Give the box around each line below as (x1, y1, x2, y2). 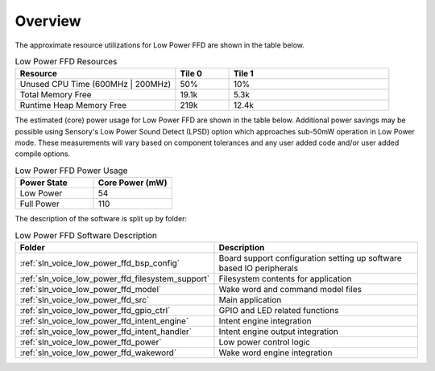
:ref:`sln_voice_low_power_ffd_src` (19, 295, 150, 306)
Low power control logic (218, 336, 310, 348)
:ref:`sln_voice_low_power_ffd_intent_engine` (19, 315, 189, 327)
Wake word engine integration (218, 347, 333, 358)
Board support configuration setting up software (218, 253, 402, 264)
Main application (218, 295, 282, 306)
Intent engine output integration (218, 326, 338, 337)
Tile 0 (180, 68, 203, 80)
